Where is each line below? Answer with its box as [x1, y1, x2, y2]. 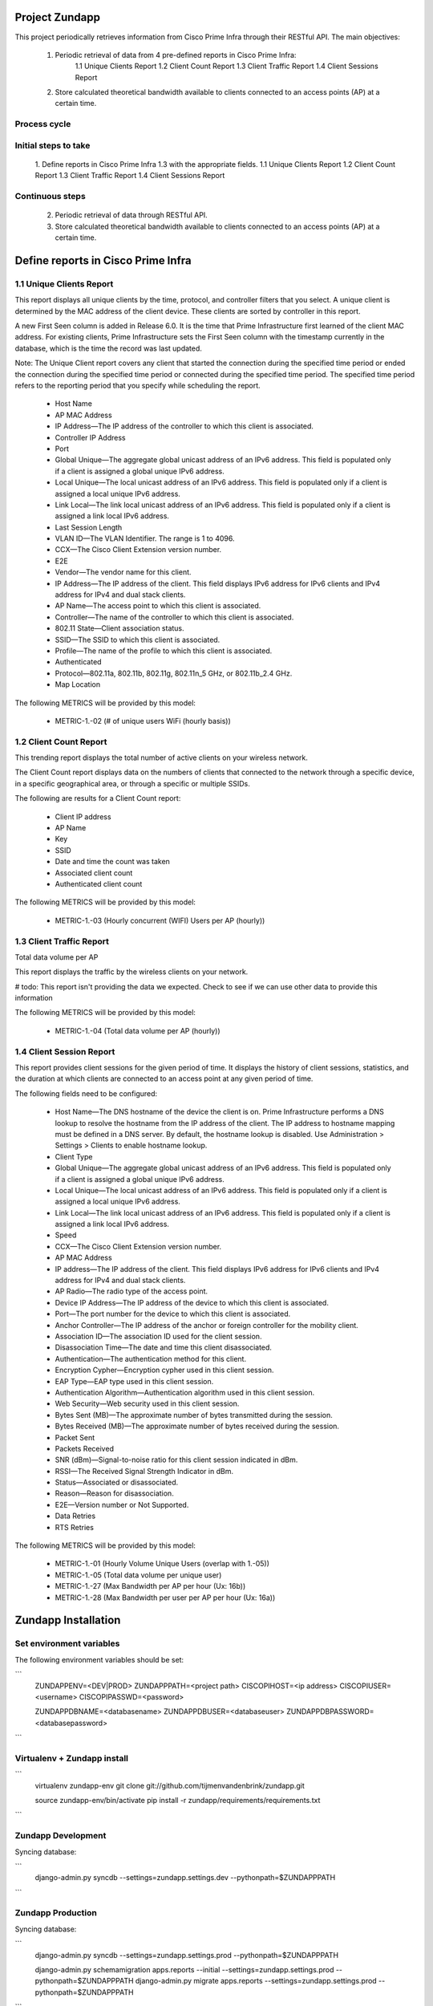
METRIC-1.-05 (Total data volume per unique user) [55, 1569, 222, 1580]
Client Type [55, 1151, 93, 1161]
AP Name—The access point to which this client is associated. [55, 601, 261, 611]
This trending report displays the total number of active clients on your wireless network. [14, 753, 309, 762]
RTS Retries [55, 1522, 94, 1532]
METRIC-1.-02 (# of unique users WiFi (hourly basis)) [55, 716, 232, 725]
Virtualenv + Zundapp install [14, 1752, 128, 1764]
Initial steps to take [14, 140, 91, 151]
